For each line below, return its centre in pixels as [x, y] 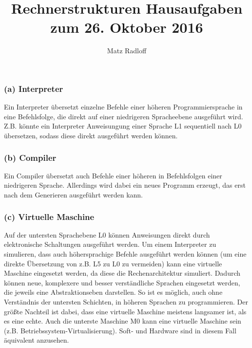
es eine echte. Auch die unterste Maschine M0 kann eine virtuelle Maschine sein [123, 321]
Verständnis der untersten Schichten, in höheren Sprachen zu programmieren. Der [126, 301]
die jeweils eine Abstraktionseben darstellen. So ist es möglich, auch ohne [113, 292]
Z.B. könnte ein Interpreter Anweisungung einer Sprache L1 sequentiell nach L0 [123, 126]
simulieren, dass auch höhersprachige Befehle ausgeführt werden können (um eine [125, 253]
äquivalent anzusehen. [37, 340]
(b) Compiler [30, 157]
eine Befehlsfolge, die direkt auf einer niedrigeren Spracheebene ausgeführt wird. [124, 116]
